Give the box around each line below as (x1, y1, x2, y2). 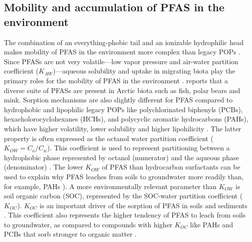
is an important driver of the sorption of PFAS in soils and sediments (40, 200, 248, 210)
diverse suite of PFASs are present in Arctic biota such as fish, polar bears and (4, 85, 240, 95)
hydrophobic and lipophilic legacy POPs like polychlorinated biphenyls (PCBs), (4, 104, 243, 114)
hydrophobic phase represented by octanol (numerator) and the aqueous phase (4, 152, 239, 162)
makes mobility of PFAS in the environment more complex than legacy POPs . (4, 47, 241, 57)
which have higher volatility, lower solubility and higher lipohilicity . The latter (4, 123, 241, 133)
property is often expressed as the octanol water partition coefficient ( (4, 133, 213, 143)
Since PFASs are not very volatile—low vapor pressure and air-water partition (4, 56, 238, 66)
